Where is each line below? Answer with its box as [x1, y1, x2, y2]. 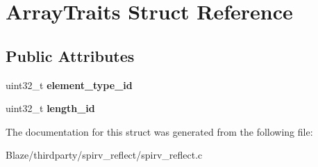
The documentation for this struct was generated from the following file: [6, 124, 313, 138]
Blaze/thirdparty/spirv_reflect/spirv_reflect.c [6, 148, 203, 162]
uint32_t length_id [6, 101, 95, 116]
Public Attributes [6, 45, 135, 66]
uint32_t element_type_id [6, 77, 133, 92]
